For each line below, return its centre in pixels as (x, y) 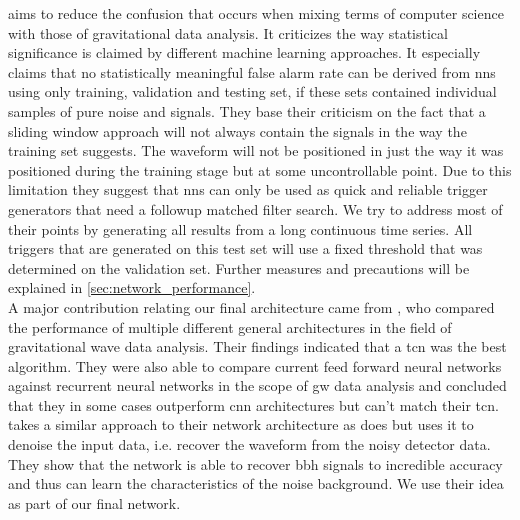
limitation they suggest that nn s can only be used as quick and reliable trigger (248, 189)
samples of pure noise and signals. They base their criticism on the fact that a (247, 110)
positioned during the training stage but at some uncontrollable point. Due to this (260, 169)
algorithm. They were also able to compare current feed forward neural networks (255, 365)
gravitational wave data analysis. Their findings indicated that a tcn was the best (257, 346)
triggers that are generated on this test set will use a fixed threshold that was (245, 248)
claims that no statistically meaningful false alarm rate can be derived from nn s (252, 71)
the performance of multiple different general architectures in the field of (230, 326)
